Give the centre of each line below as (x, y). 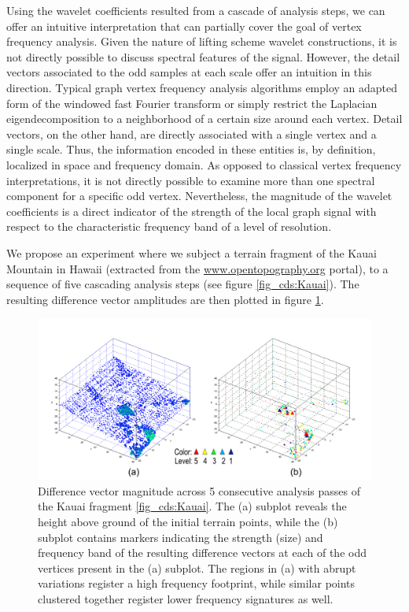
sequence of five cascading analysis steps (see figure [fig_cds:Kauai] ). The (183, 284)
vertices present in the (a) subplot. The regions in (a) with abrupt (197, 567)
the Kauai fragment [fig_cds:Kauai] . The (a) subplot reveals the (192, 506)
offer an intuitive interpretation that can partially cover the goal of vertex (184, 26)
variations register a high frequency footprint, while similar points (197, 583)
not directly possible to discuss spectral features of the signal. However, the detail (203, 56)
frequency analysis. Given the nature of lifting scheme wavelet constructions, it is (202, 41)
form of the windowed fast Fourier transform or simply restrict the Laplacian (192, 103)
